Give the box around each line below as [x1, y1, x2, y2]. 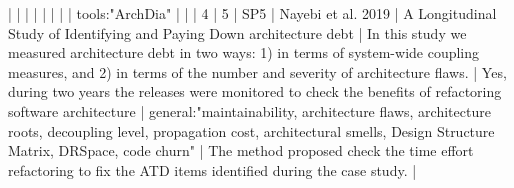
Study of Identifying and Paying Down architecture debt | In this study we [8, 22, 467, 43]
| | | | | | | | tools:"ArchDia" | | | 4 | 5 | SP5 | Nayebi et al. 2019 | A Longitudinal [8, 3, 497, 23]
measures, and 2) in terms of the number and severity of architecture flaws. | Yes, [8, 61, 507, 82]
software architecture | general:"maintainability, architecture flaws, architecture [8, 100, 491, 121]
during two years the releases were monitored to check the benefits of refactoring [8, 81, 502, 102]
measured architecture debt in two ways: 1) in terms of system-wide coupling [8, 42, 480, 63]
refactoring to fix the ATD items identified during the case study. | [8, 159, 417, 180]
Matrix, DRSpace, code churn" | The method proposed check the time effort [8, 140, 474, 161]
